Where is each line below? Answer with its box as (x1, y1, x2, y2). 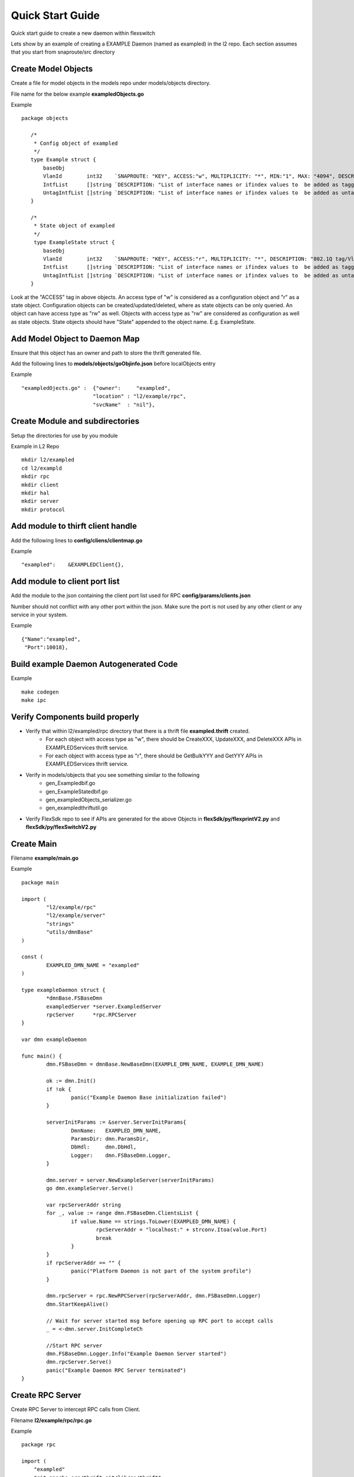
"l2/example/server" (46, 912, 106, 919)
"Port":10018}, (24, 644, 68, 651)
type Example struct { (30, 157, 97, 163)
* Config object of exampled (33, 139, 118, 147)
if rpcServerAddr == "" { (46, 1259, 121, 1266)
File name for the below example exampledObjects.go (11, 90, 145, 97)
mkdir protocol (21, 506, 65, 513)
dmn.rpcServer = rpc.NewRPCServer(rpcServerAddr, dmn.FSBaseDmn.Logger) (46, 1293, 261, 1299)
